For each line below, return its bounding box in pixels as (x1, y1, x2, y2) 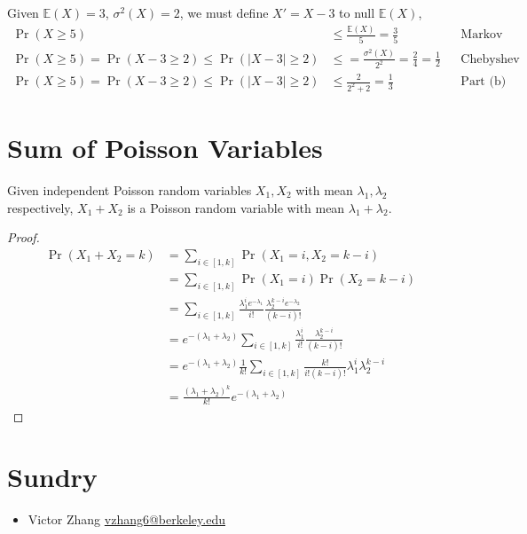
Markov (460, 28, 503, 42)
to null (339, 4, 375, 22)
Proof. (7, 228, 40, 247)
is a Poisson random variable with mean (127, 198, 345, 216)
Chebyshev (460, 52, 520, 66)
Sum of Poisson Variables (7, 130, 323, 166)
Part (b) (460, 75, 507, 88)
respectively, (7, 198, 74, 216)
